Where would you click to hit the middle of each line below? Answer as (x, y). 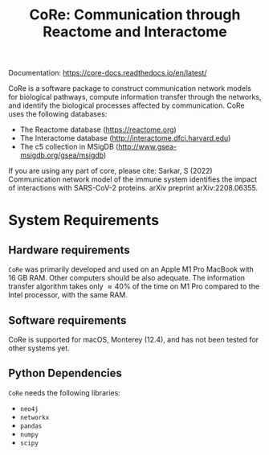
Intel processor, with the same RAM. (68, 295)
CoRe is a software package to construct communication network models (130, 88)
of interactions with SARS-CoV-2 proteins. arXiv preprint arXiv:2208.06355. (133, 188)
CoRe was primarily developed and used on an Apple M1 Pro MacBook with (131, 269)
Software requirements (67, 320)
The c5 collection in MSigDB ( (69, 147)
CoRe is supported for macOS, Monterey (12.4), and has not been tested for (134, 340)
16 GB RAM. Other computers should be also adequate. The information (127, 278)
